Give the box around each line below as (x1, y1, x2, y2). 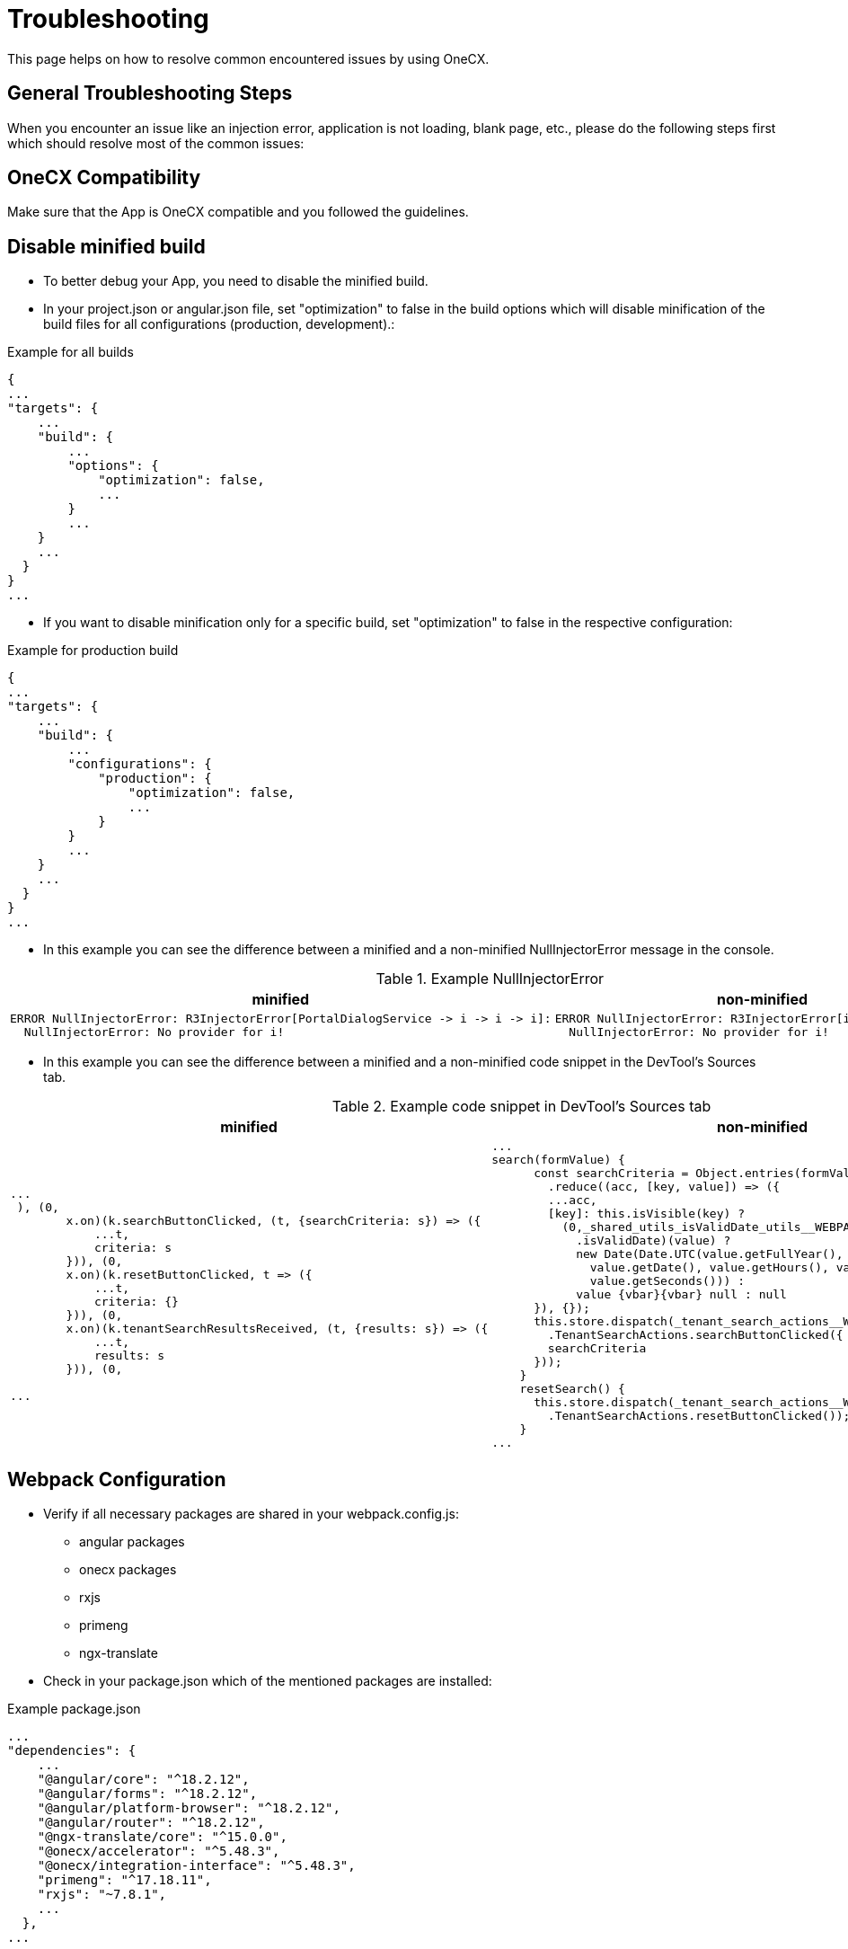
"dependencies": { (7, 1743, 137, 1759)
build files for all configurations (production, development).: (43, 316, 395, 332)
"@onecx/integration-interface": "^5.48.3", (37, 1858, 356, 1874)
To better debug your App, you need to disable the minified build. (43, 273, 428, 289)
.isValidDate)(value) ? (576, 1234, 731, 1248)
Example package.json (7, 1701, 141, 1717)
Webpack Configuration (7, 1467, 226, 1491)
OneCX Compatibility (7, 166, 201, 190)
